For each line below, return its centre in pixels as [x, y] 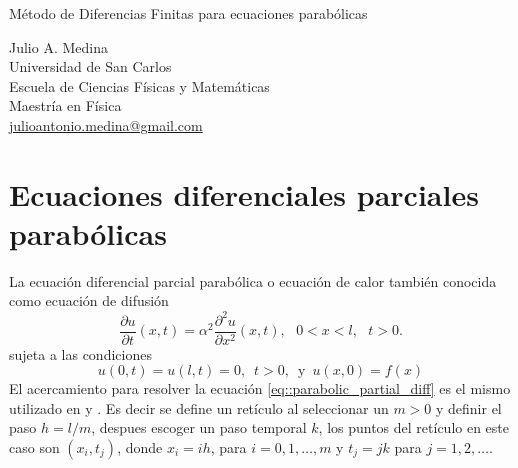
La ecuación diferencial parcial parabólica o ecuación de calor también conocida [253, 280]
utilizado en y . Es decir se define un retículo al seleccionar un [199, 407]
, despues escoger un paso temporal [199, 427]
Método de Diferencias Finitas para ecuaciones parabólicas [188, 13]
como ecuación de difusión [89, 300]
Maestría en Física [65, 105]
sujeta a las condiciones [80, 353]
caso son [34, 447]
